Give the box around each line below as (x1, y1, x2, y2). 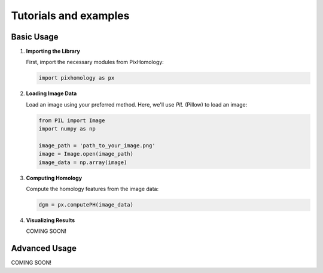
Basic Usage (11, 32, 59, 42)
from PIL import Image (38, 117, 105, 124)
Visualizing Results (26, 217, 75, 224)
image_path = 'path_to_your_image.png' (38, 142, 156, 149)
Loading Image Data (26, 90, 77, 97)
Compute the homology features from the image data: (26, 186, 159, 193)
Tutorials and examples (11, 9, 130, 22)
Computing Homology (26, 174, 83, 181)
